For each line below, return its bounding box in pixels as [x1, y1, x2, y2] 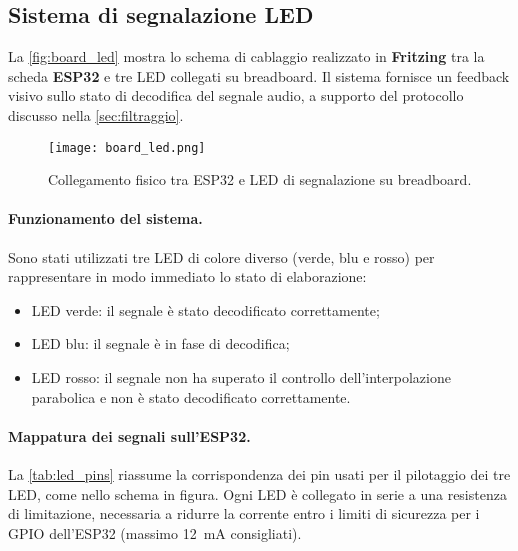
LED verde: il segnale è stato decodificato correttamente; [31, 299, 380, 320]
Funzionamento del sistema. [8, 208, 203, 229]
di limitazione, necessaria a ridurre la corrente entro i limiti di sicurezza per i [8, 503, 480, 524]
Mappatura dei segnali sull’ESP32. [8, 425, 251, 446]
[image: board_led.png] [48, 140, 206, 155]
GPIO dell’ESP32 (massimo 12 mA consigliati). [8, 522, 302, 543]
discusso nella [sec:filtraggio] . [8, 104, 184, 125]
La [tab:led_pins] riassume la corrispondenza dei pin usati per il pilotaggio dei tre [8, 463, 511, 484]
